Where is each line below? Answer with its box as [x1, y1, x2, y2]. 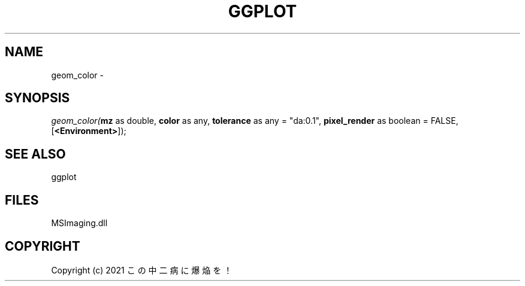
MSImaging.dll [51, 218, 108, 229]
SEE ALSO [5, 146, 66, 162]
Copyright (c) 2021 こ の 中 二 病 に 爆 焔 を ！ [51, 264, 233, 275]
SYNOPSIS [5, 90, 70, 106]
